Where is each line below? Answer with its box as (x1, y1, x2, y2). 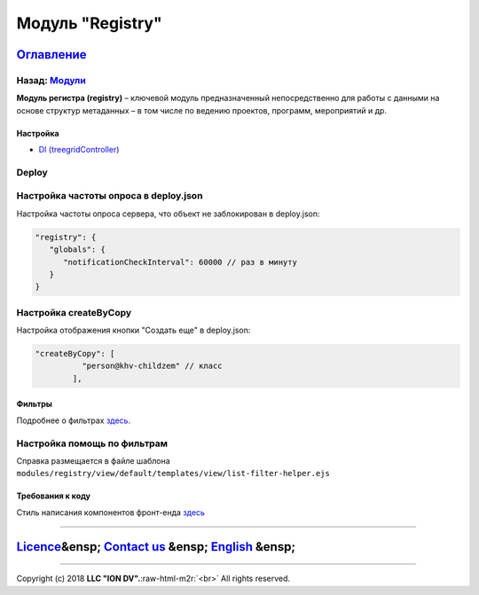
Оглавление (16, 47, 88, 62)
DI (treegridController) (38, 145, 120, 155)
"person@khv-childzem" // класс (81, 361, 223, 372)
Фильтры (16, 399, 53, 410)
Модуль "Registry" (16, 13, 163, 33)
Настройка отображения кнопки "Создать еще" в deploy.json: (16, 325, 251, 336)
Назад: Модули (16, 74, 86, 86)
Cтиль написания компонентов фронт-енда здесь (16, 506, 206, 518)
